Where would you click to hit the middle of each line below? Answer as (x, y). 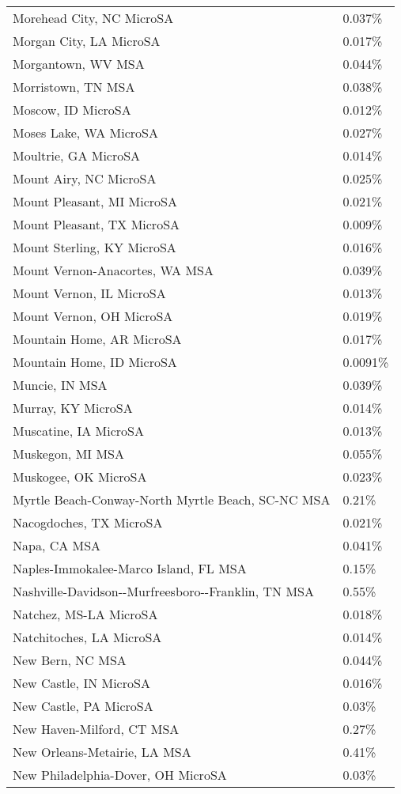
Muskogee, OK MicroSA (80, 476)
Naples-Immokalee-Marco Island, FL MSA (130, 568)
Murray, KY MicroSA (73, 408)
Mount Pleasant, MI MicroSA (95, 201)
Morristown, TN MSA (74, 87)
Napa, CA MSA (57, 545)
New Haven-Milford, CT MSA (96, 729)
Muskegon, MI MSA (68, 454)
